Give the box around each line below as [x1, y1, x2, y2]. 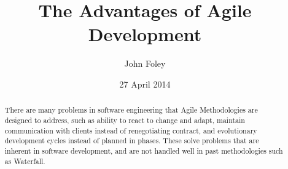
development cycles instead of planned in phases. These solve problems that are [4, 135, 259, 146]
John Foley [124, 57, 166, 70]
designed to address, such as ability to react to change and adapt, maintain [4, 115, 245, 125]
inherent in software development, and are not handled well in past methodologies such [4, 145, 283, 156]
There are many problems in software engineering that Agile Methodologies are [4, 105, 258, 115]
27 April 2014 [119, 77, 171, 90]
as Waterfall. [4, 156, 45, 166]
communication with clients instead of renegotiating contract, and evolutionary [4, 125, 257, 135]
